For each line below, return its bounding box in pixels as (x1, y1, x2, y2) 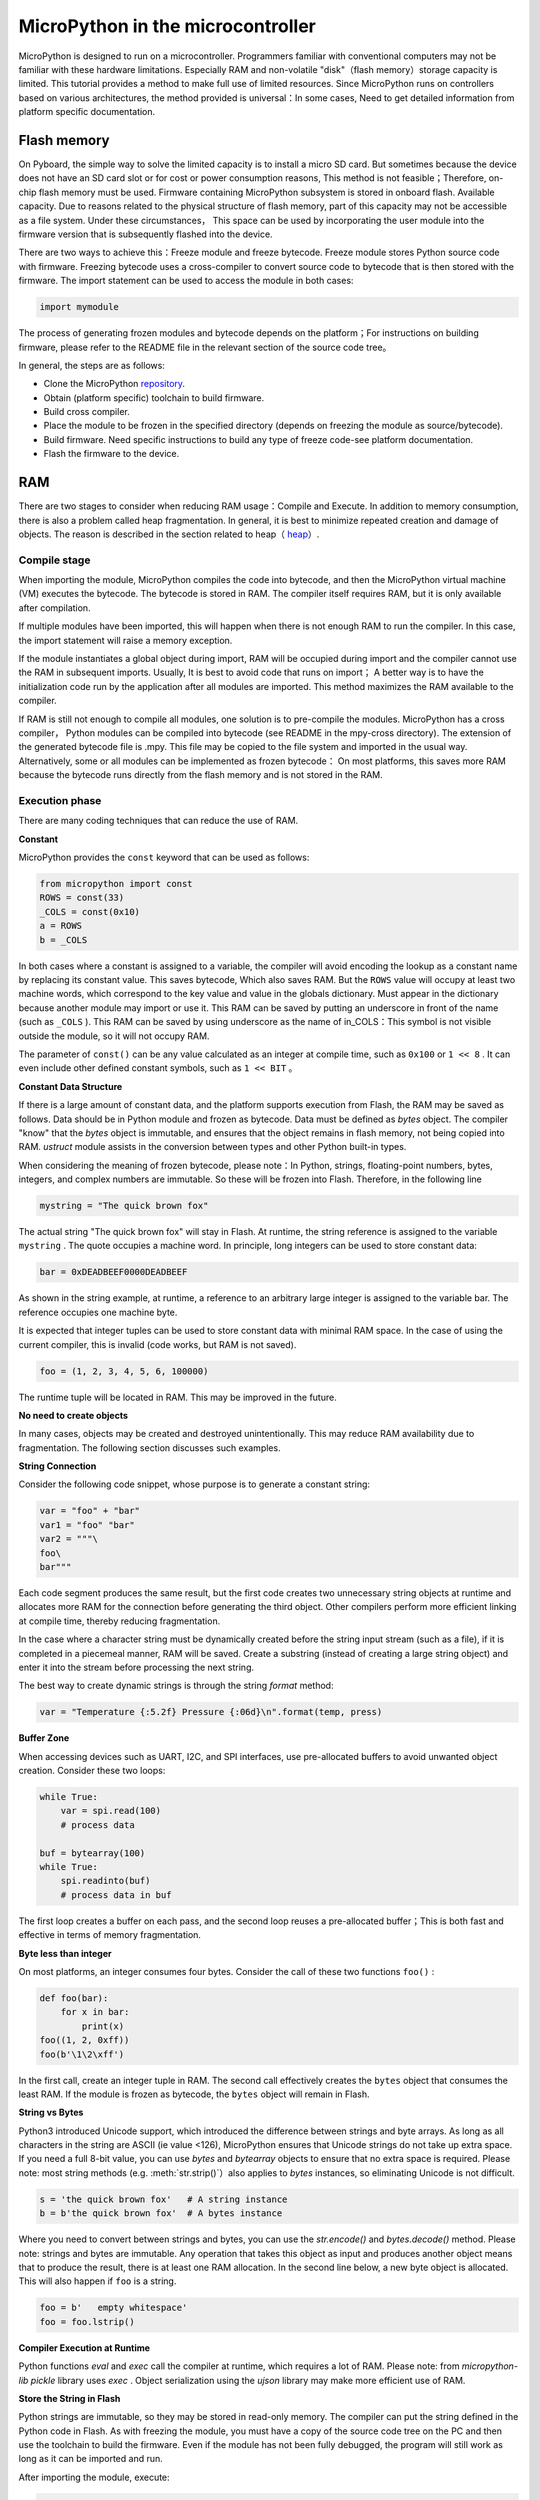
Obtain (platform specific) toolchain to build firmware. (43, 391, 265, 404)
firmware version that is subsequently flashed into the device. (18, 228, 274, 240)
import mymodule (39, 301, 120, 313)
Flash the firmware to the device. (43, 448, 180, 460)
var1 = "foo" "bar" (39, 1519, 135, 1530)
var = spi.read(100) (60, 1805, 162, 1817)
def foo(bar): (39, 1992, 109, 2004)
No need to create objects (18, 1409, 129, 1421)
